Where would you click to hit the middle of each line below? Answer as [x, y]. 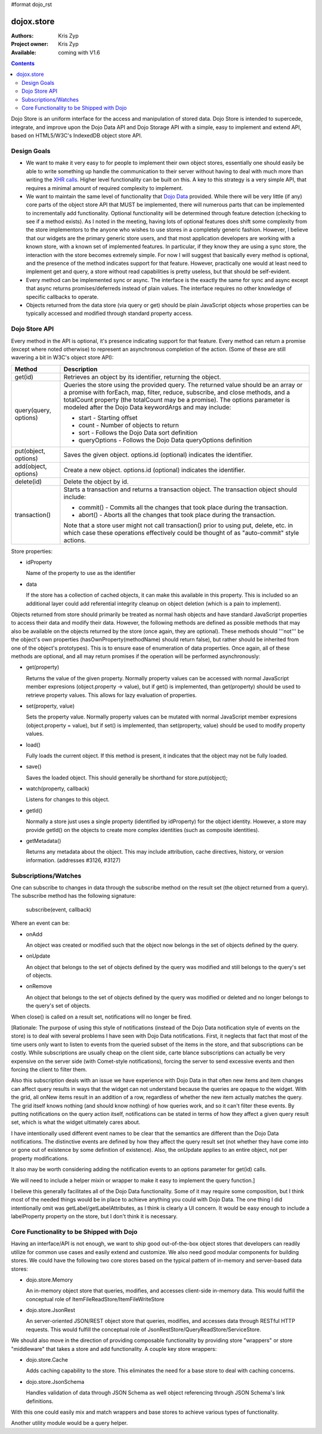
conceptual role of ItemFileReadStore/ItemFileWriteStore [95, 1299]
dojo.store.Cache [47, 1360]
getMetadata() [44, 841]
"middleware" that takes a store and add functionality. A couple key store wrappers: [114, 1349]
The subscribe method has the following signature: [74, 896]
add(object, [31, 466]
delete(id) [28, 481]
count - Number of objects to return [129, 425]
